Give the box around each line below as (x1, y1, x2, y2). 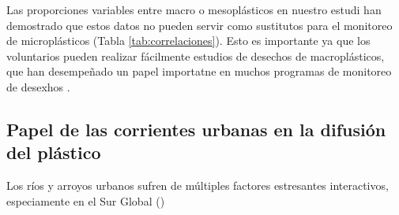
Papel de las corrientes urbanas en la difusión (6, 117, 386, 141)
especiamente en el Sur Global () (6, 192, 165, 209)
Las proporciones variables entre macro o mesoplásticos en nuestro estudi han (6, 2, 382, 17)
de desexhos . (6, 78, 70, 95)
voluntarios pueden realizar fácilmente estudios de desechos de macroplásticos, (6, 47, 385, 64)
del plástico (6, 140, 101, 165)
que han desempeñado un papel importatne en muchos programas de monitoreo (6, 63, 392, 80)
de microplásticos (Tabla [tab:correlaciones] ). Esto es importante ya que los (6, 32, 371, 49)
